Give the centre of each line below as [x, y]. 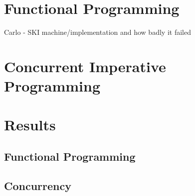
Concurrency [38, 185]
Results [30, 125]
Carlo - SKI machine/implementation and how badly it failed [97, 32]
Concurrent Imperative [85, 66]
